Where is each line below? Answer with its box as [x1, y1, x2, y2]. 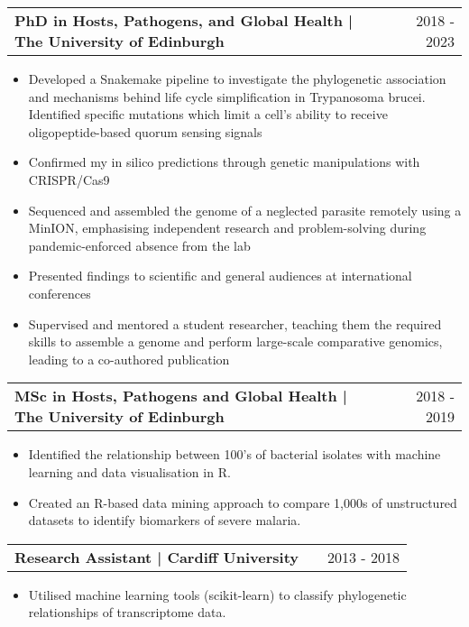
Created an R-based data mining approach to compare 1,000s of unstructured [28, 493, 457, 512]
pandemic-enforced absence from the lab [28, 235, 251, 254]
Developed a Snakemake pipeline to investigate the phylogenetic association [28, 69, 446, 88]
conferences [28, 283, 91, 302]
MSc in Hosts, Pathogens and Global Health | [14, 385, 347, 407]
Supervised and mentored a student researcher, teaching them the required [28, 314, 442, 333]
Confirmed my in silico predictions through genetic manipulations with [28, 152, 420, 171]
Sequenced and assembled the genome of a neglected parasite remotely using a [28, 200, 462, 219]
